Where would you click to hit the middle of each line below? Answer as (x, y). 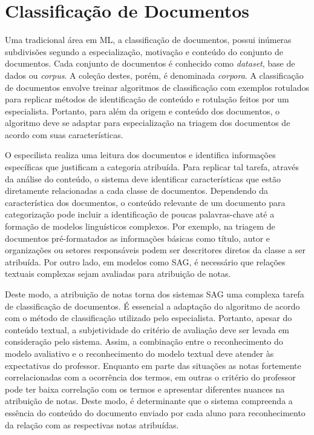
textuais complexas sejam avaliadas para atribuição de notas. (118, 274)
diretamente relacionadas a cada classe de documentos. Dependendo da (136, 191)
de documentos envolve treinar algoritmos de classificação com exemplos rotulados (157, 87)
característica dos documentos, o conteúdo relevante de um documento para (145, 202)
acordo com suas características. (64, 134)
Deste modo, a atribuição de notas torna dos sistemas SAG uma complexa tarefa (155, 294)
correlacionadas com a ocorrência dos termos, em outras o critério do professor (150, 377)
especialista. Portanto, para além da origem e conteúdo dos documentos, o (142, 111)
